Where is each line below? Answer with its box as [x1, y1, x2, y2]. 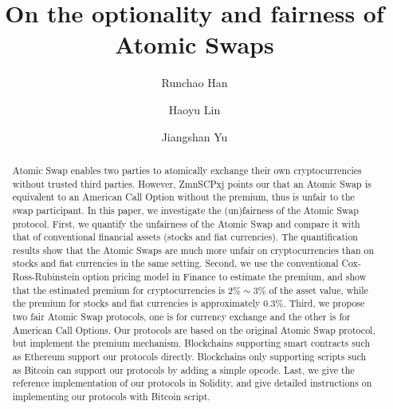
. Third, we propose [283, 296, 365, 310]
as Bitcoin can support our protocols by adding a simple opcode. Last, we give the [12, 363, 355, 376]
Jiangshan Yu [161, 128, 228, 145]
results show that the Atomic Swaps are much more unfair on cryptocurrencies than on [12, 243, 375, 256]
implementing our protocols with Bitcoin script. [12, 390, 210, 403]
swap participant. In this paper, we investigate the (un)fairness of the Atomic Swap [12, 203, 359, 216]
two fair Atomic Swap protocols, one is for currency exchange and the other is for [12, 310, 351, 324]
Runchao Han [161, 74, 228, 91]
